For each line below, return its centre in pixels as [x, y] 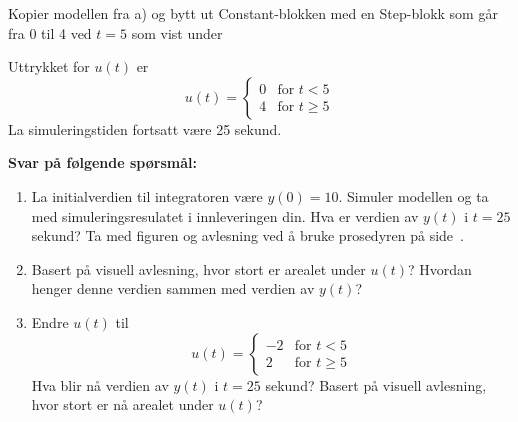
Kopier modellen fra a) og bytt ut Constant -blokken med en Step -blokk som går [253, 13]
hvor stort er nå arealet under [122, 404]
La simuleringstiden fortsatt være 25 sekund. [145, 128]
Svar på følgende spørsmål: [102, 162]
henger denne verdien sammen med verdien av [173, 288]
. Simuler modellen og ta [413, 195]
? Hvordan [440, 268]
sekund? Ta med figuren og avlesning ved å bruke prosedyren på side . [247, 235]
